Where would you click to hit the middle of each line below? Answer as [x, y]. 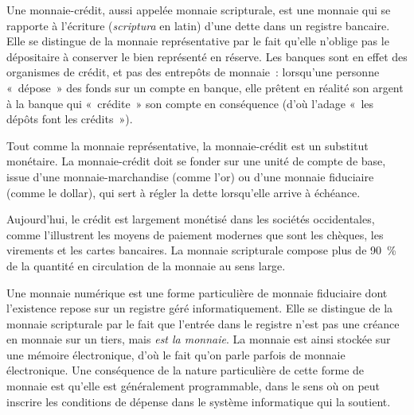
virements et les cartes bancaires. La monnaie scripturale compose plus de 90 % [201, 250]
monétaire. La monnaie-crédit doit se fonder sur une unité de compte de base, [196, 161]
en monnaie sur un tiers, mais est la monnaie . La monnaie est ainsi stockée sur [199, 339]
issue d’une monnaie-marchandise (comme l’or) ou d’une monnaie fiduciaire [190, 176]
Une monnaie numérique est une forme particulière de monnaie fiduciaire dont [197, 292]
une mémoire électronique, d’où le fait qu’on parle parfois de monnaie [176, 354]
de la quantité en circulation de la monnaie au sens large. [146, 265]
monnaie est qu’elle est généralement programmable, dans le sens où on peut [193, 386]
